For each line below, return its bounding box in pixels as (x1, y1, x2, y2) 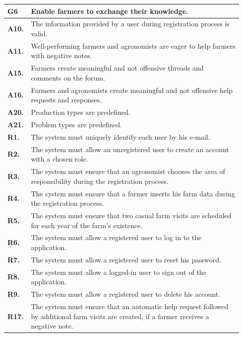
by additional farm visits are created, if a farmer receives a (31, 311, 209, 321)
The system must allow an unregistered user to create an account (31, 144, 229, 154)
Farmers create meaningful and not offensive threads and (31, 63, 204, 73)
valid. (31, 28, 48, 38)
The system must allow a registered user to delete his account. (31, 289, 220, 299)
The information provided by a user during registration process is (31, 18, 230, 29)
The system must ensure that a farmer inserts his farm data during (31, 188, 235, 198)
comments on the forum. (31, 72, 105, 83)
